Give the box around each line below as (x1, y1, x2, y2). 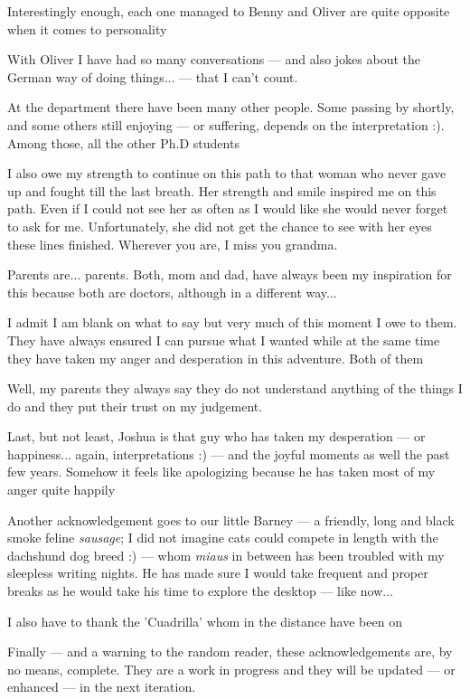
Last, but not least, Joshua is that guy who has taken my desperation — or (7, 427, 426, 446)
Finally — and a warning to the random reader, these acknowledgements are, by (7, 642, 453, 661)
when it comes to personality (7, 19, 167, 38)
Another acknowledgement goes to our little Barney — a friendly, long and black (7, 510, 455, 529)
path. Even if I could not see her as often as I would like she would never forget (7, 199, 448, 218)
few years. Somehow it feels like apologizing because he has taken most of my (7, 462, 436, 481)
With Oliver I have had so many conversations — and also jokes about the (7, 50, 421, 69)
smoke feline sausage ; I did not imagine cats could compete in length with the (7, 528, 438, 547)
